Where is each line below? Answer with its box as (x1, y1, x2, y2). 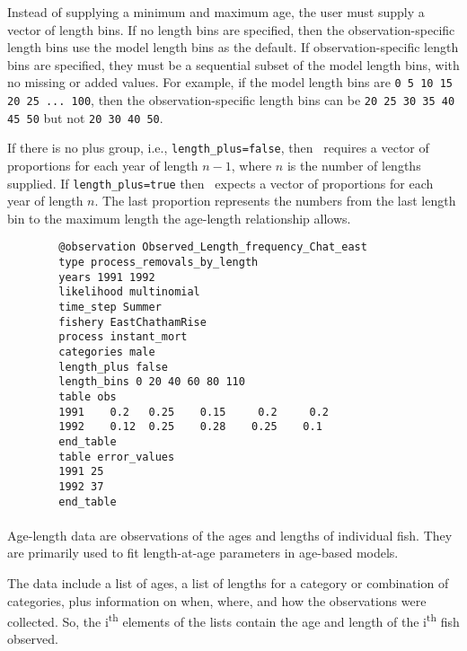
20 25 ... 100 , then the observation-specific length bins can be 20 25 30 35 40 (7, 91, 455, 110)
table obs (58, 391, 117, 403)
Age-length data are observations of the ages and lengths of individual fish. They (7, 525, 453, 544)
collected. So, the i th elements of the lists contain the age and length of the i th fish (7, 610, 460, 630)
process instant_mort (58, 330, 188, 344)
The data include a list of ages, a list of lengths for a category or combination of (7, 574, 449, 593)
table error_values (58, 450, 175, 463)
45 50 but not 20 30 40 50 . (7, 108, 163, 127)
